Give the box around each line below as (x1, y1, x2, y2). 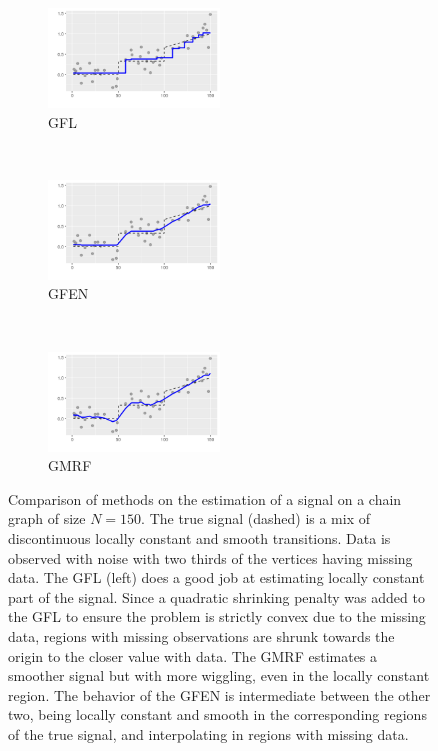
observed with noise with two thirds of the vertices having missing (8, 547, 413, 568)
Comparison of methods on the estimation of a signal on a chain (8, 488, 402, 509)
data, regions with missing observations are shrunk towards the (8, 625, 395, 646)
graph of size (8, 508, 86, 529)
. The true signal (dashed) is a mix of (141, 508, 371, 529)
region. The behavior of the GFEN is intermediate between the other (8, 684, 431, 705)
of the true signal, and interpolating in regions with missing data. (8, 723, 409, 744)
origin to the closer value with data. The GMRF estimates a (8, 645, 378, 666)
